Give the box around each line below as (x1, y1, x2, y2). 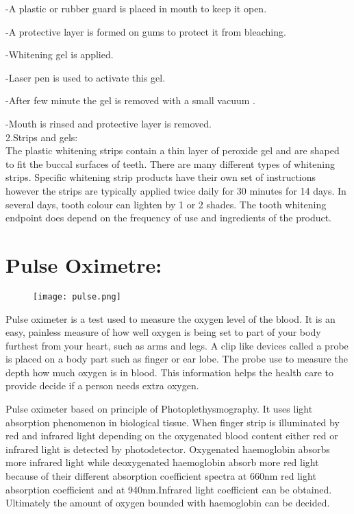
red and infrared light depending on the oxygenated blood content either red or (5, 428, 338, 443)
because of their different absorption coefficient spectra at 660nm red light (5, 469, 316, 483)
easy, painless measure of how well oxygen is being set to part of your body (5, 325, 321, 339)
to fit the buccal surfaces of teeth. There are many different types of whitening (5, 156, 336, 171)
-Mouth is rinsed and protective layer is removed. (5, 116, 212, 130)
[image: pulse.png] (33, 291, 121, 302)
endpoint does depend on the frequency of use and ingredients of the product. (5, 210, 332, 225)
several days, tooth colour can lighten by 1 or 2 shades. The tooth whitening (5, 197, 327, 211)
